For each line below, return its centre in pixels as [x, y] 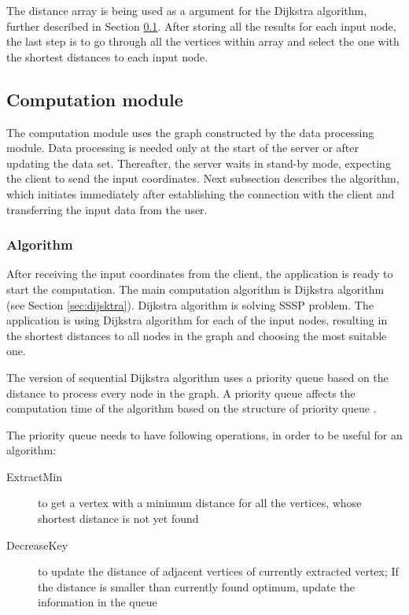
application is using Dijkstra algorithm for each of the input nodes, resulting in [197, 320]
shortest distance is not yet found [118, 519]
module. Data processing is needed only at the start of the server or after [183, 148]
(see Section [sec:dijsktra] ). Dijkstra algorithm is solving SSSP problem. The [190, 304]
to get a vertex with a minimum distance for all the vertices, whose [200, 503]
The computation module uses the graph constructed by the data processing [190, 132]
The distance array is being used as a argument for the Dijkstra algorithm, [187, 10]
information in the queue [98, 602]
